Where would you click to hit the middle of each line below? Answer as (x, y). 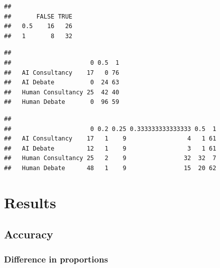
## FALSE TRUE (38, 16)
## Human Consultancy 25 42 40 (62, 92)
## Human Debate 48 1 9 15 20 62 (110, 168)
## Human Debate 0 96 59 (62, 102)
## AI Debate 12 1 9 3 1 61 (110, 148)
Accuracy (29, 234)
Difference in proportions (56, 259)
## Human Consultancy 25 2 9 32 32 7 (110, 158)
